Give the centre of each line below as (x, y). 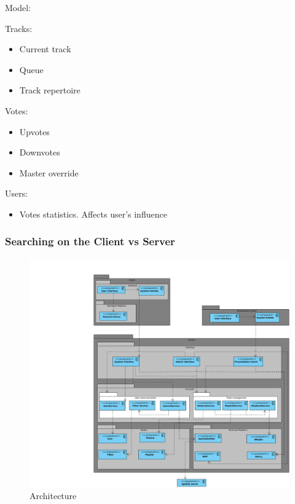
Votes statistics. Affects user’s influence (93, 214)
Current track (45, 49)
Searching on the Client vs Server (90, 241)
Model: (18, 7)
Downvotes (40, 152)
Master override (49, 172)
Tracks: (19, 28)
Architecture (53, 496)
